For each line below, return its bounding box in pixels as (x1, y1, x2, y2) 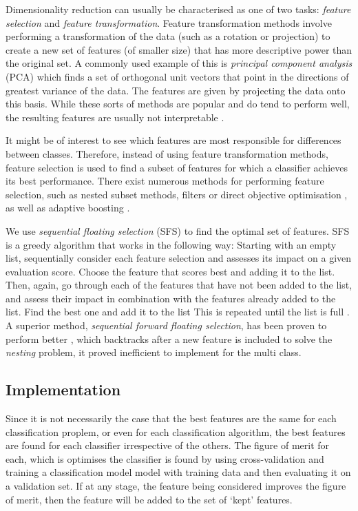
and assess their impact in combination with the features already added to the (6, 291, 336, 305)
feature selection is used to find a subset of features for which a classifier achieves (6, 160, 348, 174)
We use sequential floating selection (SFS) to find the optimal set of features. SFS (6, 223, 350, 238)
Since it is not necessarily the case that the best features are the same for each (6, 411, 337, 426)
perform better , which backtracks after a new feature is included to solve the (6, 331, 333, 346)
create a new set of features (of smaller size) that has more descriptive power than (6, 42, 352, 56)
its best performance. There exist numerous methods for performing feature (6, 174, 324, 188)
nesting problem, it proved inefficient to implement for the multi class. (6, 345, 302, 359)
